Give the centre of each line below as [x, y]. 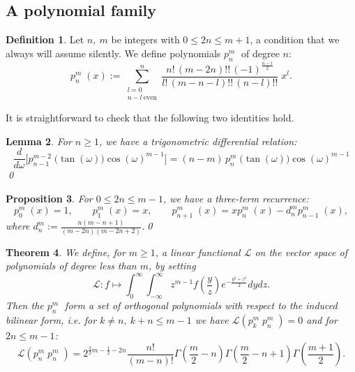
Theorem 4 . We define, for [66, 252]
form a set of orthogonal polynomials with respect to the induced [201, 305]
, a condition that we [295, 39]
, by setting [172, 266]
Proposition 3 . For [49, 199]
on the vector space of [301, 252]
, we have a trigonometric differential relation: [198, 141]
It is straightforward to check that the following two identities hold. [150, 118]
